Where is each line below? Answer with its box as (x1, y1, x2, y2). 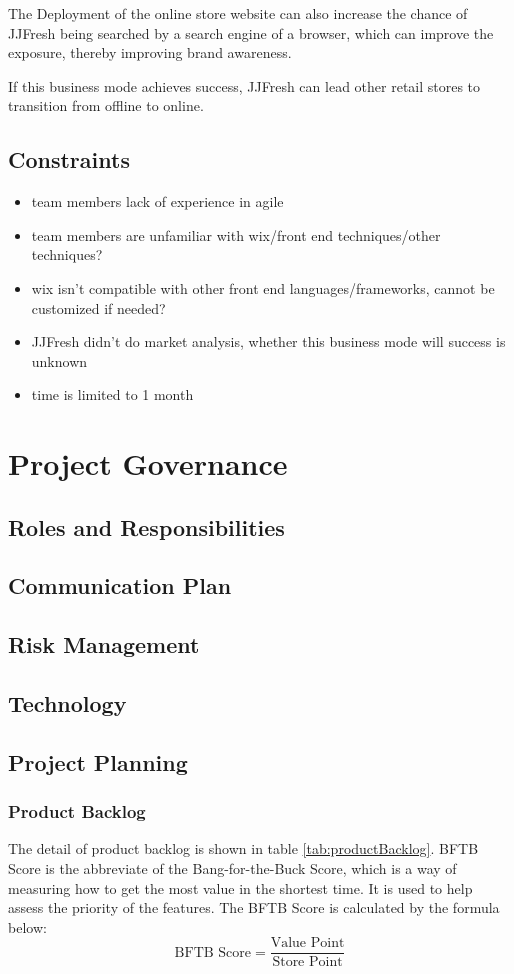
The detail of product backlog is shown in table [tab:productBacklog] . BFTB (8, 838, 479, 859)
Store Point (272, 955, 343, 970)
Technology (8, 688, 127, 719)
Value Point (270, 936, 345, 951)
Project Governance (8, 443, 288, 484)
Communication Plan (8, 570, 232, 601)
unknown (31, 350, 88, 371)
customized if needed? (31, 297, 166, 318)
